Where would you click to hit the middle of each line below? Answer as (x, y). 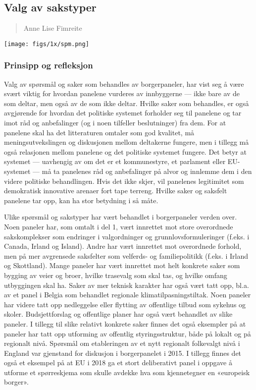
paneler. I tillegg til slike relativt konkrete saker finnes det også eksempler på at (125, 323)
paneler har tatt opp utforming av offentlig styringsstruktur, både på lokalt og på (128, 333)
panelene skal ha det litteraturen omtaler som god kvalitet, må (99, 132)
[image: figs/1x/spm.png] (47, 44)
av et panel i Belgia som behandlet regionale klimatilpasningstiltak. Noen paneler (128, 295)
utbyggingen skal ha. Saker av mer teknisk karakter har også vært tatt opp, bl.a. (127, 285)
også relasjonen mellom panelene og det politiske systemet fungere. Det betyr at (125, 151)
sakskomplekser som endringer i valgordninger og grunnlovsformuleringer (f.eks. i (127, 236)
